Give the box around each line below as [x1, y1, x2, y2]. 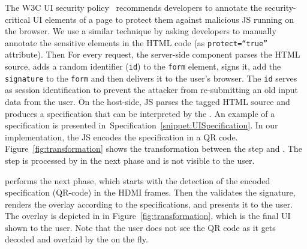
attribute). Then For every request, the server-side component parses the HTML [5, 48, 300, 61]
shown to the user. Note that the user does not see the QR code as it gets [5, 221, 276, 233]
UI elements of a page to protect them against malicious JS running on [32, 13, 294, 25]
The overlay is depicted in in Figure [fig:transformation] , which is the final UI [5, 209, 291, 222]
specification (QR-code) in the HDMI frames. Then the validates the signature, [5, 186, 296, 199]
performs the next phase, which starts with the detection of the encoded [5, 174, 270, 187]
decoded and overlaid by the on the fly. [5, 233, 148, 245]
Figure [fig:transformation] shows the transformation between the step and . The [5, 142, 302, 155]
